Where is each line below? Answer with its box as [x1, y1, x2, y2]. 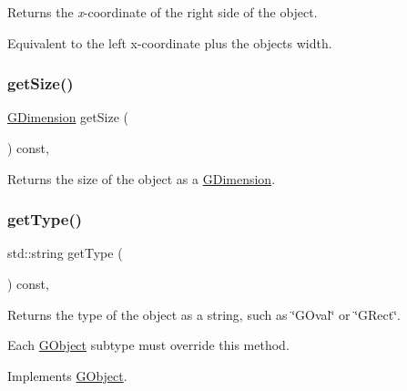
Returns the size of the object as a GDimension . [7, 169, 276, 188]
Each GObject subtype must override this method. [7, 335, 290, 355]
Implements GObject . [7, 365, 127, 385]
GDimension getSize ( [7, 108, 128, 127]
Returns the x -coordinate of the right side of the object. [7, 3, 318, 21]
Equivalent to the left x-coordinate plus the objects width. [7, 33, 332, 52]
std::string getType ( [7, 243, 123, 262]
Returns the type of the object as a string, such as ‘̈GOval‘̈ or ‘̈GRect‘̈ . [7, 304, 401, 324]
